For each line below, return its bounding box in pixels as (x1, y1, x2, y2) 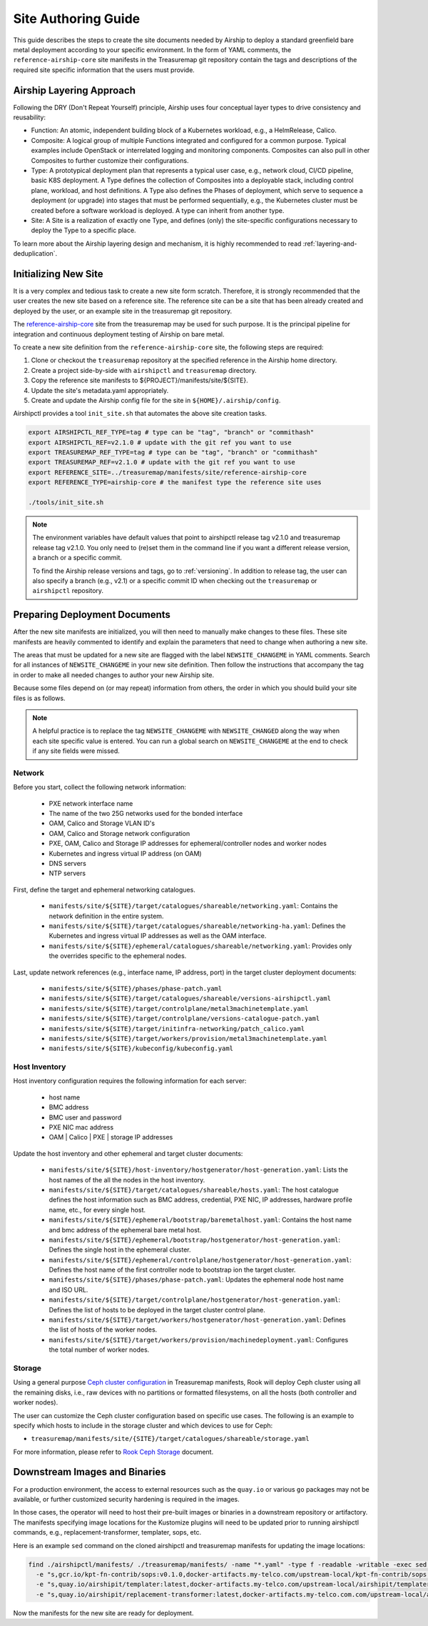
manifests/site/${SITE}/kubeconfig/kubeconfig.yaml (49, 1044, 234, 1053)
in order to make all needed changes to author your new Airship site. (13, 670, 215, 679)
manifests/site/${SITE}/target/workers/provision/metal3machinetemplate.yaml (49, 1034, 327, 1042)
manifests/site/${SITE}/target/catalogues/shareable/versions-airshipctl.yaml (49, 994, 332, 1003)
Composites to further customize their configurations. (31, 156, 189, 164)
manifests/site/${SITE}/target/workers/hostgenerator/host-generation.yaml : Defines (49, 1315, 346, 1325)
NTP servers (49, 869, 86, 878)
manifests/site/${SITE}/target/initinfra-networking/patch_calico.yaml (49, 1024, 305, 1032)
